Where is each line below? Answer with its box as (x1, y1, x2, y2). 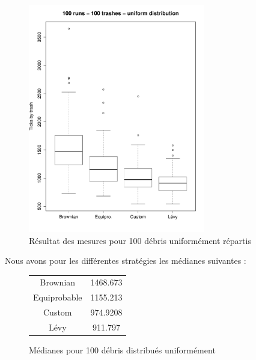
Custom (43, 306, 72, 319)
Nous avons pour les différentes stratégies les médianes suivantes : (5, 254, 246, 267)
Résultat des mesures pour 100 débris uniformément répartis (29, 234, 251, 246)
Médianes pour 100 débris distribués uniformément (29, 344, 216, 356)
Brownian (40, 276, 76, 288)
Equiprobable (33, 291, 82, 304)
